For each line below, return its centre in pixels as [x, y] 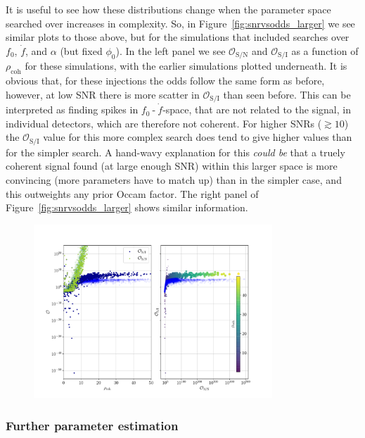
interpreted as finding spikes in [72, 109]
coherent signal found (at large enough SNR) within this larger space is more [172, 166]
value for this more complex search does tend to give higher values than [198, 137]
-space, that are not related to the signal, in [257, 109]
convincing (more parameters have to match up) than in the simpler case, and [174, 179]
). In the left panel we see [171, 50]
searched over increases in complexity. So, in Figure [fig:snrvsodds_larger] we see [180, 23]
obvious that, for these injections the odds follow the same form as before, [165, 81]
